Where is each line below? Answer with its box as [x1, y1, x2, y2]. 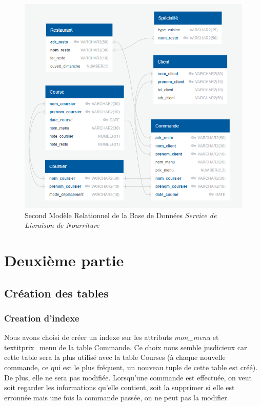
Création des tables [4, 285, 109, 301]
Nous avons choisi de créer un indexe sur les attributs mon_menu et [4, 332, 219, 343]
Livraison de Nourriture [25, 220, 99, 230]
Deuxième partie [4, 250, 124, 271]
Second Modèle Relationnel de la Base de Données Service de [25, 209, 217, 220]
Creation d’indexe [4, 311, 79, 324]
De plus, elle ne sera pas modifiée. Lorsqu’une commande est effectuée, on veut [4, 372, 252, 382]
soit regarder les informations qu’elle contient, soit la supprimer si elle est [4, 382, 235, 393]
